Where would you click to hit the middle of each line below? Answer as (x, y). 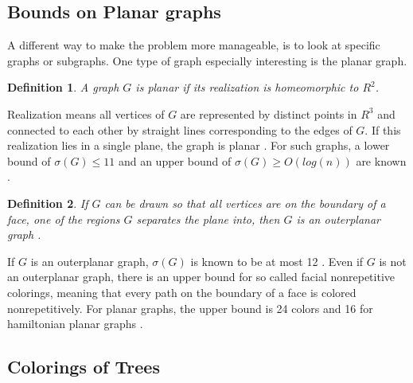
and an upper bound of (175, 160)
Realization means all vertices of (86, 113)
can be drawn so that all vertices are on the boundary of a (245, 203)
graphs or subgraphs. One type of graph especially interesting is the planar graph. (207, 60)
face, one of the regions (64, 219)
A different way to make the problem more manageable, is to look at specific (194, 45)
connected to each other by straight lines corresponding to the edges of (180, 129)
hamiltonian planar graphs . (75, 324)
